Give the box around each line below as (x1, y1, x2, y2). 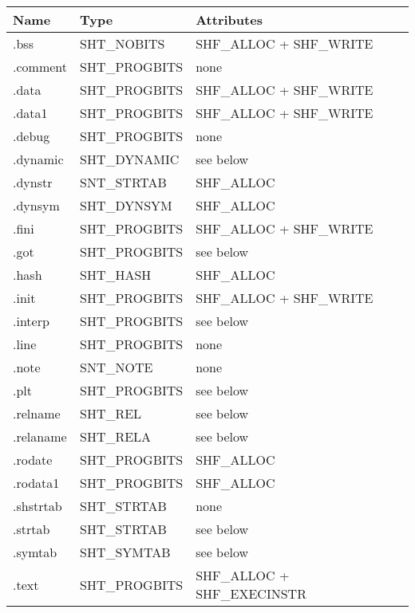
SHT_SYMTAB (79, 543, 171, 561)
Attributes (196, 10, 263, 29)
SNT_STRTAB (79, 173, 167, 191)
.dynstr (13, 173, 53, 191)
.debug (13, 127, 50, 145)
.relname (13, 404, 61, 422)
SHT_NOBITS (79, 34, 165, 53)
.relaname (13, 427, 67, 446)
